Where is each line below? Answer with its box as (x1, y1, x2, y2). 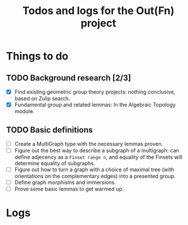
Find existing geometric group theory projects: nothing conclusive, (14, 88, 176, 95)
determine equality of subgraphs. (14, 160, 95, 167)
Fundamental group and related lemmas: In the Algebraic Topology (14, 101, 176, 108)
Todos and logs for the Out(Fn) (22, 4, 175, 18)
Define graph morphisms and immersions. (14, 179, 116, 186)
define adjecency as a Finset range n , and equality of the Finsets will (14, 154, 183, 161)
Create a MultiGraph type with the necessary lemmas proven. (14, 140, 163, 147)
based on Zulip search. (14, 95, 70, 102)
